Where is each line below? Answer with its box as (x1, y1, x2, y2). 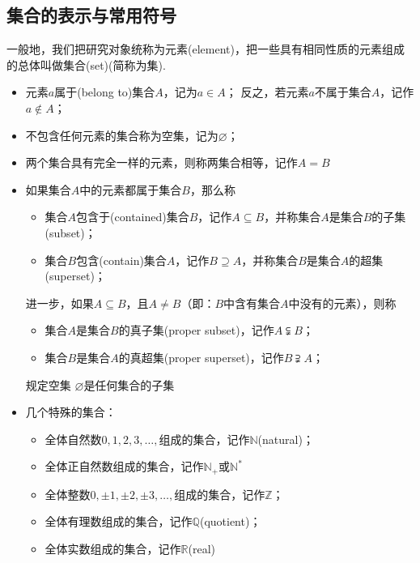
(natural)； (257, 430, 314, 447)
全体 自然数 (45, 430, 102, 447)
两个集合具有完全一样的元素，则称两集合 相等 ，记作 (25, 154, 298, 171)
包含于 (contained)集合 (76, 208, 189, 225)
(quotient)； (199, 513, 261, 530)
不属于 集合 (314, 83, 371, 100)
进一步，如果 (25, 294, 94, 311)
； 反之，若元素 (225, 83, 309, 100)
